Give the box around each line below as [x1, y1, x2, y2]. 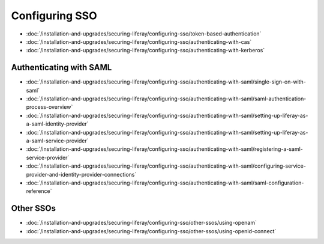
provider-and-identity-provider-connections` [26, 171, 137, 178]
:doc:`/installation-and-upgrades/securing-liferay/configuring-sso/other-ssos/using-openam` [26, 219, 257, 227]
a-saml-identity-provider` [26, 120, 89, 127]
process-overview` [26, 103, 73, 111]
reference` [26, 188, 52, 195]
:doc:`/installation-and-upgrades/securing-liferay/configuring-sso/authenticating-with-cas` [26, 38, 252, 45]
